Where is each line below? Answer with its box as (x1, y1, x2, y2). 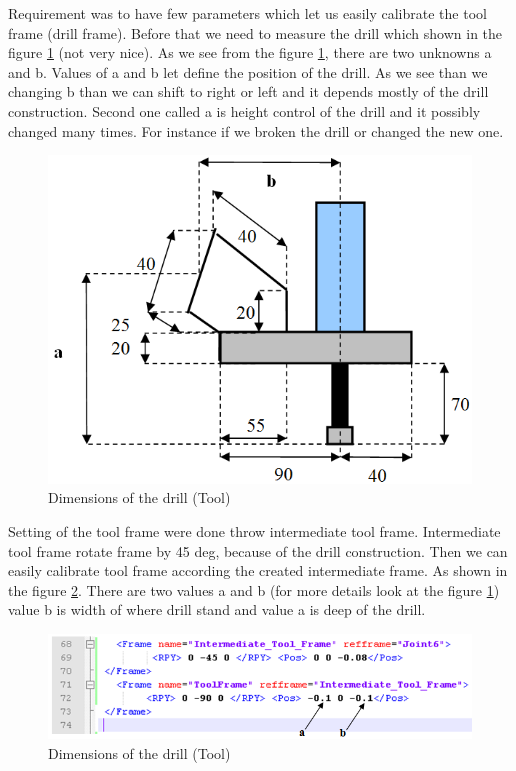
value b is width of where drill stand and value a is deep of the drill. (8, 599, 426, 620)
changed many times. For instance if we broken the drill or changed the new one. (8, 120, 504, 141)
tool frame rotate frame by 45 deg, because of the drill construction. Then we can (8, 540, 508, 561)
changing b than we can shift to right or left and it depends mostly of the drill (8, 81, 489, 102)
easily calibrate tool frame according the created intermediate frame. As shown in (8, 560, 508, 581)
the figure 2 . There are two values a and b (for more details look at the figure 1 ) (8, 579, 500, 600)
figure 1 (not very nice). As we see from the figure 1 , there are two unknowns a (8, 42, 492, 63)
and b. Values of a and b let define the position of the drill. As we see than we (8, 61, 488, 82)
